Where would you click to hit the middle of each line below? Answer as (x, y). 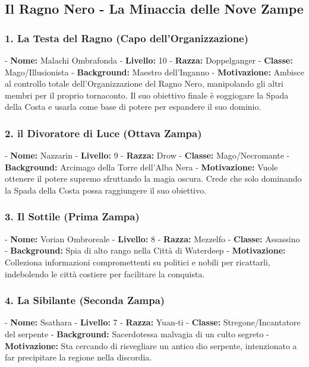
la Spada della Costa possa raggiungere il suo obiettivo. (106, 190)
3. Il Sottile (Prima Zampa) (72, 216)
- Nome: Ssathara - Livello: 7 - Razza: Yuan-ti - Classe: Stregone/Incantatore (153, 322)
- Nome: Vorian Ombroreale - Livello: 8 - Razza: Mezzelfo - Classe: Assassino (152, 238)
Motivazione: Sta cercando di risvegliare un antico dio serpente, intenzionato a (151, 345)
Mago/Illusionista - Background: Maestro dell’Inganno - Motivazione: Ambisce (154, 72)
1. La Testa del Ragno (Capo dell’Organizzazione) (127, 38)
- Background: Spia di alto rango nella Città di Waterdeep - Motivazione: (145, 250)
